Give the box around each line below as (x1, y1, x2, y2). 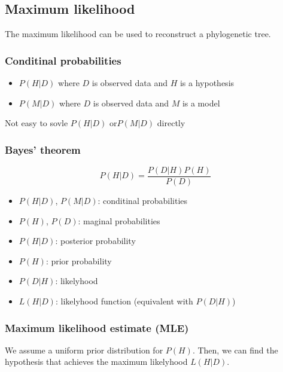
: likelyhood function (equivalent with (55, 295, 193, 307)
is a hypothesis (179, 77, 235, 89)
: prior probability (45, 254, 112, 267)
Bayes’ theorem (5, 142, 81, 157)
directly (157, 117, 185, 129)
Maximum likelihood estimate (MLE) (5, 320, 189, 335)
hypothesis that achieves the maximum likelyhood (5, 355, 188, 368)
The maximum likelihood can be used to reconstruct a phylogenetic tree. (5, 28, 271, 40)
